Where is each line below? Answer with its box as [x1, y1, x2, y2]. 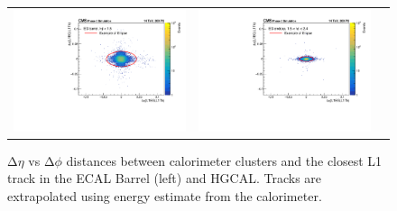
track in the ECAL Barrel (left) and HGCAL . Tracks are [7, 169, 322, 188]
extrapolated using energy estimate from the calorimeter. [7, 187, 322, 206]
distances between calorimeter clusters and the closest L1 [66, 151, 383, 170]
